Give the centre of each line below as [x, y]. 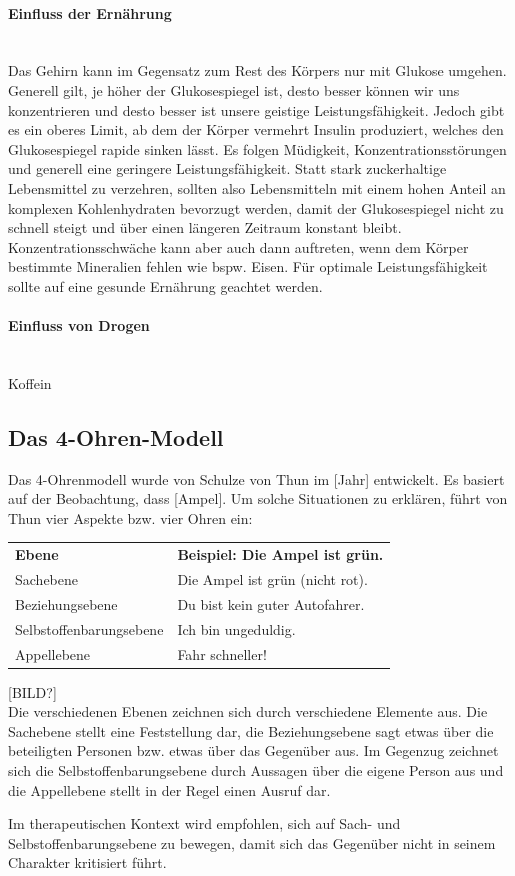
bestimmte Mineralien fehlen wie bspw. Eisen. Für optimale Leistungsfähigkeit [248, 266]
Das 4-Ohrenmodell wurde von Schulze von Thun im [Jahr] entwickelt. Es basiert [256, 478]
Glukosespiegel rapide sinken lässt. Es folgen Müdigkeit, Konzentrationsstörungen [257, 148]
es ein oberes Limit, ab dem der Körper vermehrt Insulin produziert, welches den [256, 129]
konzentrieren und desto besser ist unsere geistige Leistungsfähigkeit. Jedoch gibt [256, 109]
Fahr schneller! [222, 653]
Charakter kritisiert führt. [87, 862]
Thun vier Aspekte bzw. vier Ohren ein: [130, 517]
